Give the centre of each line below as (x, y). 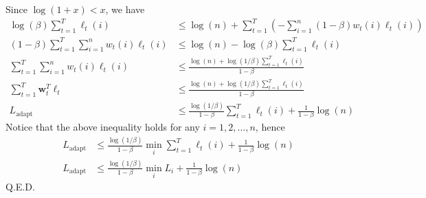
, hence (270, 127)
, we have (125, 9)
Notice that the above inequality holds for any (103, 127)
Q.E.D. (20, 187)
